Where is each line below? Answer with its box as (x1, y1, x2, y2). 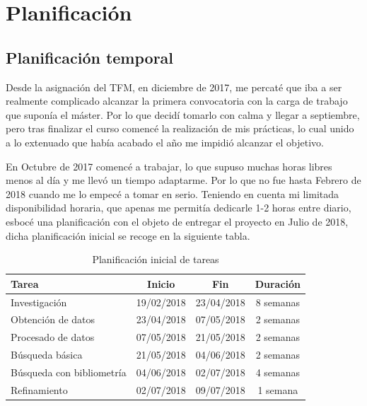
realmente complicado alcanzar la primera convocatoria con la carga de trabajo (6, 93, 348, 108)
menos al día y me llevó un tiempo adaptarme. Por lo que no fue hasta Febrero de (6, 173, 361, 187)
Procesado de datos (11, 330, 95, 344)
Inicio (147, 276, 175, 291)
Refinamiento (11, 382, 68, 397)
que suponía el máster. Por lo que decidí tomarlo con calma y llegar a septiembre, (6, 107, 360, 122)
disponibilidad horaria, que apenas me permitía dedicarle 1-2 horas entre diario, (6, 200, 351, 215)
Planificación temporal (6, 46, 174, 68)
